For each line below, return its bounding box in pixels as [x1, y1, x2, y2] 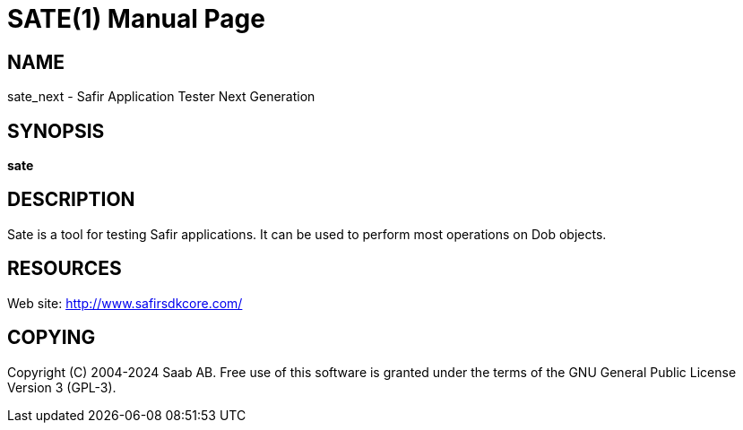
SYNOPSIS [7, 119, 105, 142]
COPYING [7, 326, 96, 349]
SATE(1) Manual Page [7, 4, 265, 34]
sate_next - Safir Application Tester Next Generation [7, 89, 315, 105]
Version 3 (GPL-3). [7, 379, 117, 395]
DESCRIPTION [7, 188, 135, 211]
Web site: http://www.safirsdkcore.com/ [7, 295, 243, 311]
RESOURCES [7, 257, 122, 280]
